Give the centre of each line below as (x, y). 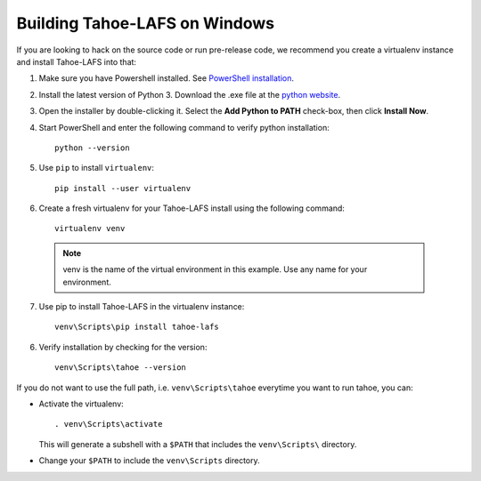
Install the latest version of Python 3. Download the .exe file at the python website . (190, 94)
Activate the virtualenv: (81, 404)
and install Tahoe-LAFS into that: (77, 61)
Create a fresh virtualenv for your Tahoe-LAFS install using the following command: (192, 208)
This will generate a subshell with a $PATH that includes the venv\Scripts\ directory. (198, 444)
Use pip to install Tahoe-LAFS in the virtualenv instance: (142, 307)
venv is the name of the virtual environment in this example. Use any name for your (215, 269)
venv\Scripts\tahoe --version (121, 368)
